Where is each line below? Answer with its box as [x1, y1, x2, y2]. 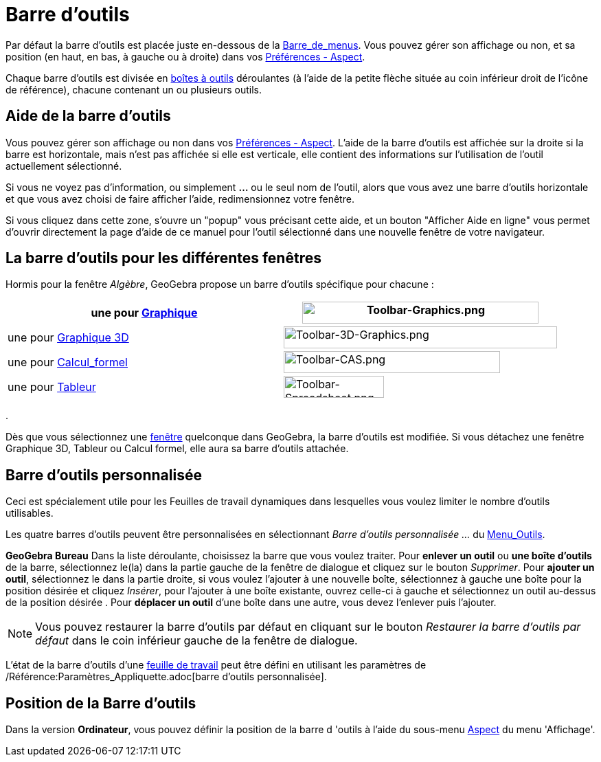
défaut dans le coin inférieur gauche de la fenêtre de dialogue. [35, 634, 358, 648]
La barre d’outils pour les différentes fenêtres [5, 249, 321, 267]
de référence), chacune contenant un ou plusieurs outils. [5, 83, 262, 96]
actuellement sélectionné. [5, 159, 122, 172]
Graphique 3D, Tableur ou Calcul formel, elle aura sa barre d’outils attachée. [5, 442, 349, 455]
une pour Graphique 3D [8, 330, 129, 345]
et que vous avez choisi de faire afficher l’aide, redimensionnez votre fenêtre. [5, 192, 354, 205]
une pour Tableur [8, 380, 96, 394]
